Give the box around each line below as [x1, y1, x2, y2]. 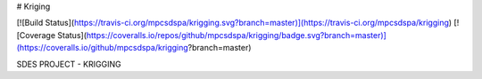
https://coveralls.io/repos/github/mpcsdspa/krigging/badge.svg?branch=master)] [86, 29, 387, 40]
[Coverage [16, 29, 56, 40]
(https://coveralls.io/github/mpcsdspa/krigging [16, 43, 189, 53]
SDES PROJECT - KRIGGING [16, 59, 121, 69]
